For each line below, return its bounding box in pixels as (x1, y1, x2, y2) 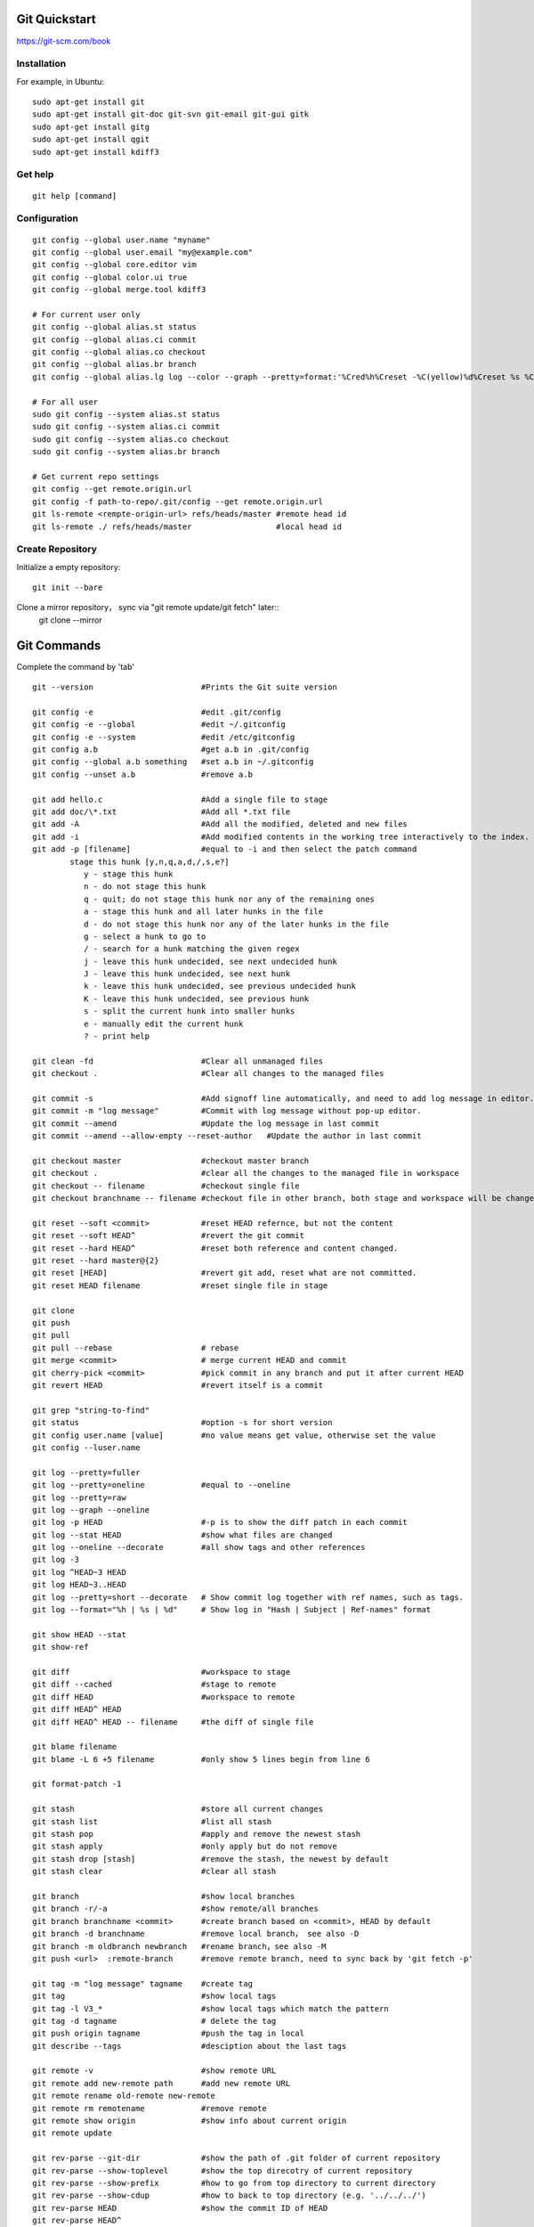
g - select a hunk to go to (83, 931, 206, 942)
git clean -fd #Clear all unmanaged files (32, 1056, 324, 1066)
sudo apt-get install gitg (32, 121, 150, 132)
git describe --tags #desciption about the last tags (32, 2041, 347, 2051)
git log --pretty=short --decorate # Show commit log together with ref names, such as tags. (32, 1592, 465, 1603)
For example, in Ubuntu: (16, 76, 105, 86)
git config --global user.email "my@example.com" (32, 247, 254, 257)
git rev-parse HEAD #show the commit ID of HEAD (32, 2203, 328, 2213)
